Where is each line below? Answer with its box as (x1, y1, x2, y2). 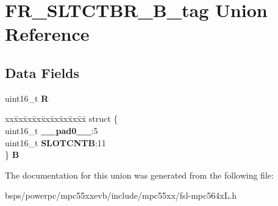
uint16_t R (5, 91, 49, 104)
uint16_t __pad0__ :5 (5, 124, 98, 137)
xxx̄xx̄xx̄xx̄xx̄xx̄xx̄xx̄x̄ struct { (5, 112, 118, 125)
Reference (5, 21, 90, 46)
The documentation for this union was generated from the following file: (5, 168, 274, 181)
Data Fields (5, 63, 80, 82)
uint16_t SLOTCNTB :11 (5, 136, 106, 149)
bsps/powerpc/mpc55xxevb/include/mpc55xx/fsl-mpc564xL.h (5, 189, 237, 202)
